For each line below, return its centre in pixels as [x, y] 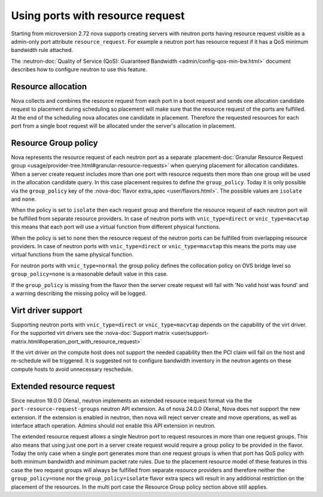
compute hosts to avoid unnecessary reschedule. [72, 369]
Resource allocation [49, 86]
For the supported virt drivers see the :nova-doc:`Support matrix [90, 333]
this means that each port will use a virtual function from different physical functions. [116, 227]
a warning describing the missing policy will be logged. [79, 293]
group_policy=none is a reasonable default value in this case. [90, 274]
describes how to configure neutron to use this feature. [79, 69]
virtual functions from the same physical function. [72, 255]
